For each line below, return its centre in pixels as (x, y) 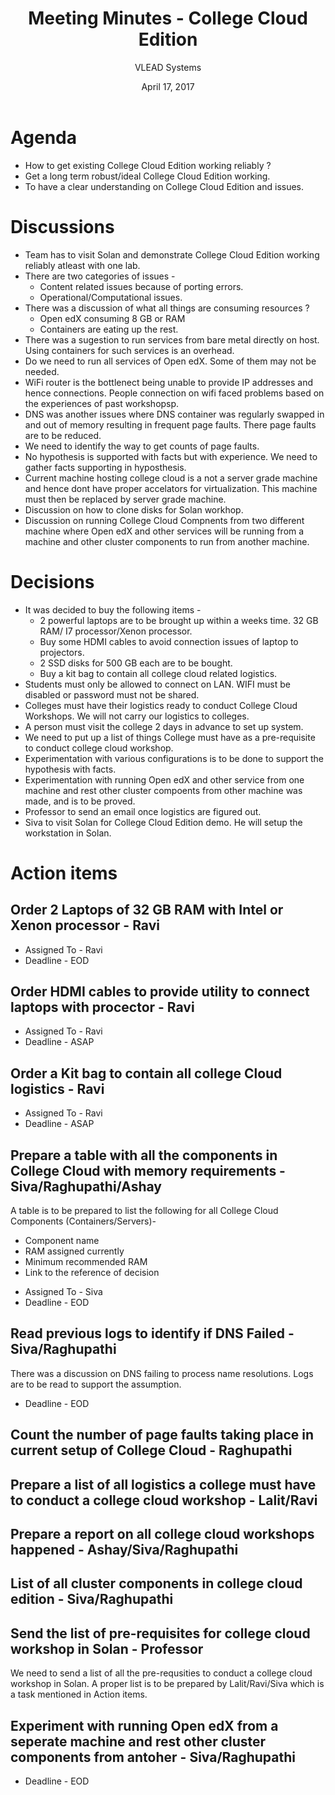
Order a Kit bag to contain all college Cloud (146, 1073)
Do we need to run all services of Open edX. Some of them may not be (170, 361)
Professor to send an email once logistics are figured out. (143, 811)
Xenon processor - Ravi (85, 925)
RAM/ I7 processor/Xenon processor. (116, 631)
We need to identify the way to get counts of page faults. (142, 446)
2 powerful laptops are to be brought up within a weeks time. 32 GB (179, 620)
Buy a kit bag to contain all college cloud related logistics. (158, 673)
